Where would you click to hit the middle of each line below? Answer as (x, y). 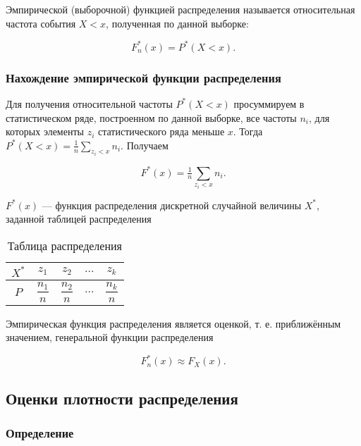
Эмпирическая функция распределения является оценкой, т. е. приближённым (173, 323)
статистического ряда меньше (161, 131)
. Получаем (145, 145)
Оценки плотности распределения (122, 398)
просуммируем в (269, 103)
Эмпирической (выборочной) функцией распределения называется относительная (180, 9)
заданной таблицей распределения (79, 219)
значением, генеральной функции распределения (110, 337)
